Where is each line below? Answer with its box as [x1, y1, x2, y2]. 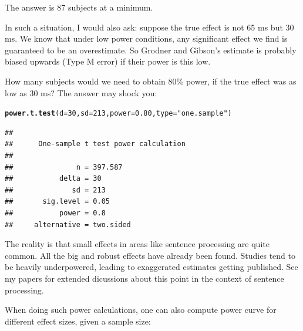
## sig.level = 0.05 [5, 197, 110, 206]
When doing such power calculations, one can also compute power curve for [5, 303, 277, 316]
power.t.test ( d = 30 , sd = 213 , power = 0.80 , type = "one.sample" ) [5, 109, 232, 118]
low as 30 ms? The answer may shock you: [5, 86, 157, 99]
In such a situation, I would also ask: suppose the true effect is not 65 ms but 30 [5, 21, 294, 33]
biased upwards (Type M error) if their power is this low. [5, 55, 211, 67]
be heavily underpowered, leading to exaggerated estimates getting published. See [5, 261, 298, 273]
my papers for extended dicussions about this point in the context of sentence [5, 272, 284, 284]
